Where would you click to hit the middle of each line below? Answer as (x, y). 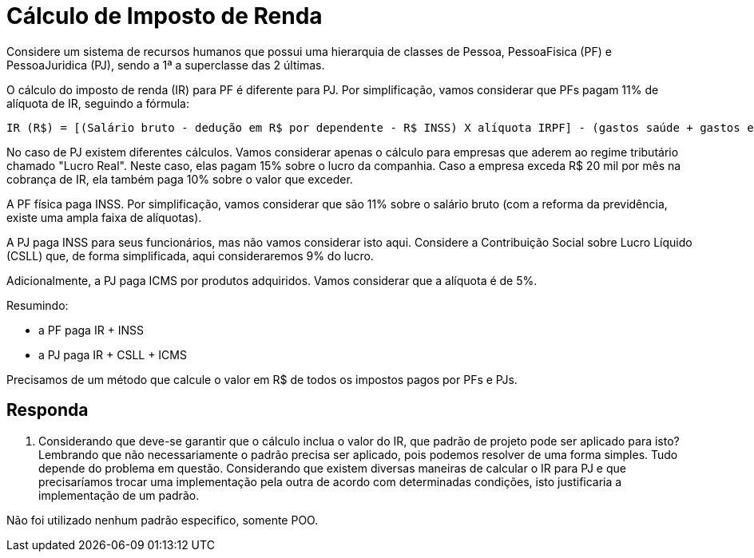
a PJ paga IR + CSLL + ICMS (113, 354)
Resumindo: (38, 305)
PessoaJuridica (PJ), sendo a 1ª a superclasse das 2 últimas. (166, 65)
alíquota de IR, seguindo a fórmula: (98, 103)
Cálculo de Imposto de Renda (165, 16)
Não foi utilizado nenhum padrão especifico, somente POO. (163, 520)
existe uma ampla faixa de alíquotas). (104, 217)
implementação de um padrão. (119, 495)
